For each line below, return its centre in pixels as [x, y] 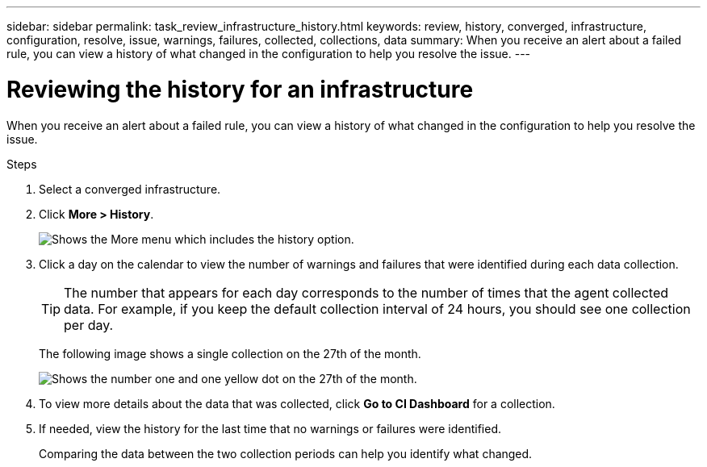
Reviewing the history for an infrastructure [240, 89]
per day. [89, 325]
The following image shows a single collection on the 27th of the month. [230, 353]
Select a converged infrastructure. [130, 189]
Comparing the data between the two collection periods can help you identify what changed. [286, 453]
